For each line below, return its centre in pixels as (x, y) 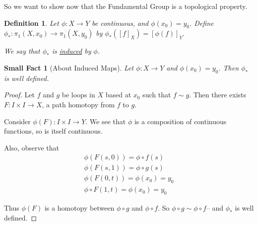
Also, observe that (32, 147)
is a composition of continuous (180, 121)
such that (157, 95)
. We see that (106, 121)
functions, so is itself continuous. (53, 131)
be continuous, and (120, 23)
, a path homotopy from (78, 104)
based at (118, 95)
